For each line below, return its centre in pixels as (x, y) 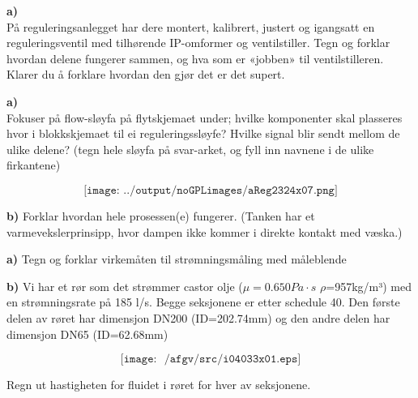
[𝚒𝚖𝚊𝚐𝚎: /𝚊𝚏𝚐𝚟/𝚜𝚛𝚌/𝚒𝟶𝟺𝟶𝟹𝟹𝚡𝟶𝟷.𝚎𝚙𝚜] (211, 359)
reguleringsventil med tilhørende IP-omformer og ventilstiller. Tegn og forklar (198, 43)
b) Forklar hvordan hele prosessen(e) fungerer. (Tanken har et (161, 215)
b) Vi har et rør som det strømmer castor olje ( (125, 286)
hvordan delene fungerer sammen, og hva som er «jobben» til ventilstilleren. (195, 58)
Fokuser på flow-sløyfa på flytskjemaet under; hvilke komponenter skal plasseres (205, 117)
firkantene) (34, 165)
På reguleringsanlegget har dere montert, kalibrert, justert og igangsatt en (191, 26)
